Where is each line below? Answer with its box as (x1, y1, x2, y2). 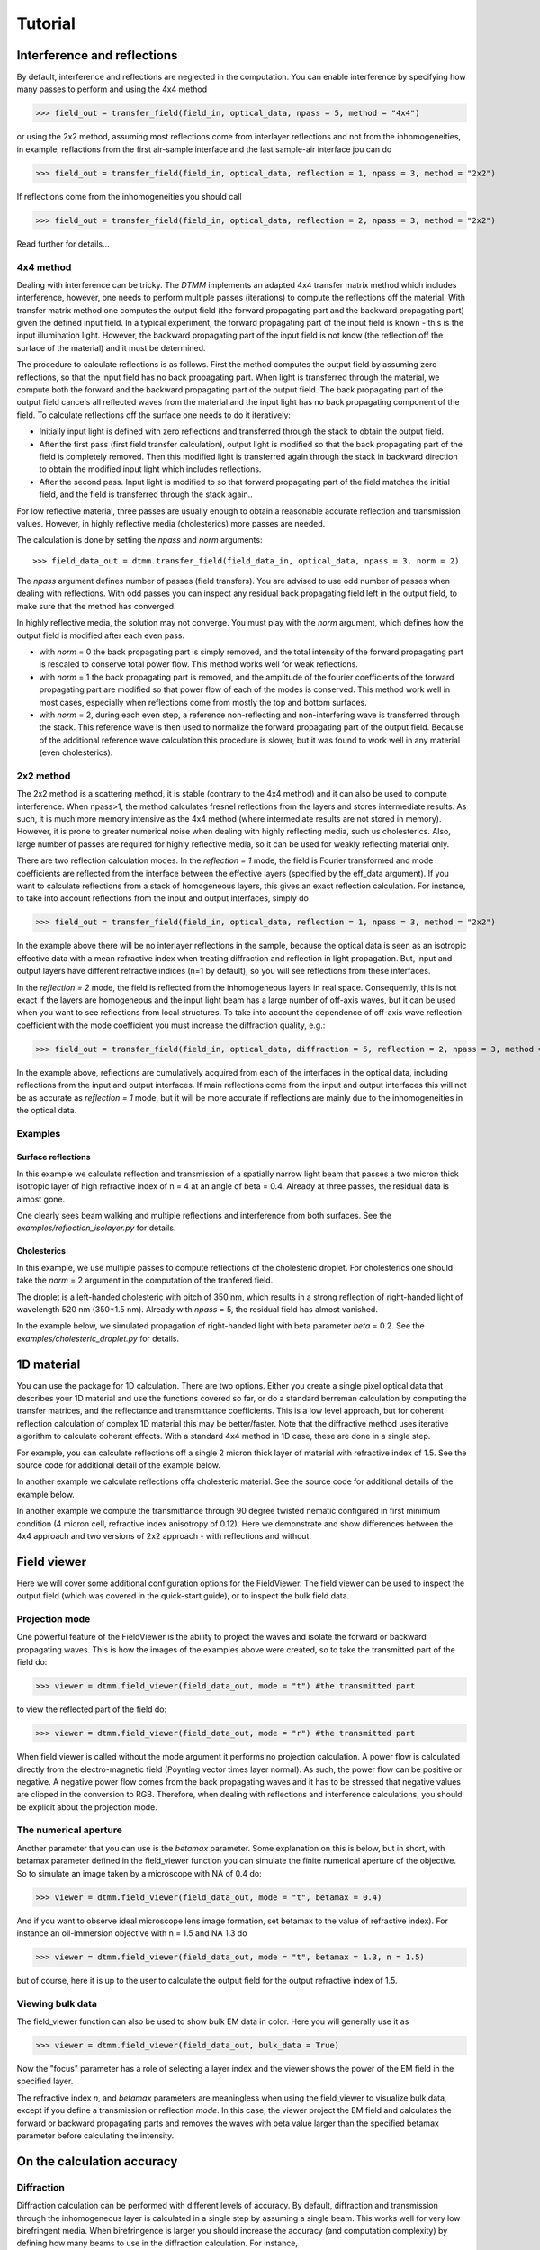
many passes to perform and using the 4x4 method (16, 84, 208, 94)
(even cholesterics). (39, 747, 113, 758)
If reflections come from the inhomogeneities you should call (16, 191, 242, 202)
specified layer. (16, 2075, 74, 2087)
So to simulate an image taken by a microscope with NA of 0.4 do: (16, 1867, 262, 1878)
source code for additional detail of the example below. (16, 1460, 220, 1471)
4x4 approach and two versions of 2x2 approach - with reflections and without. (16, 1530, 312, 1541)
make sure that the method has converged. (16, 600, 176, 611)
